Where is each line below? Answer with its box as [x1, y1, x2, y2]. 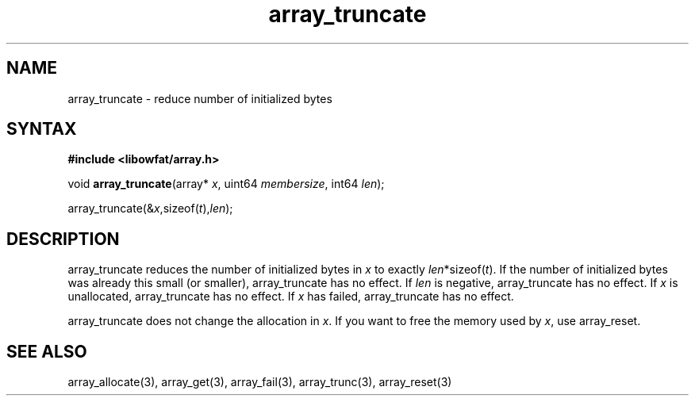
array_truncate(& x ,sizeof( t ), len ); [67, 201, 233, 216]
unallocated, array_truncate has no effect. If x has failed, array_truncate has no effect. [67, 289, 514, 304]
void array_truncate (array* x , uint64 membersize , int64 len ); [67, 177, 385, 191]
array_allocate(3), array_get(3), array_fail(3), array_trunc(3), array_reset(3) [67, 375, 452, 389]
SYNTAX [6, 119, 77, 140]
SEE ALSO [6, 341, 87, 362]
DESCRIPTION [6, 228, 120, 249]
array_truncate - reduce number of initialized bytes [67, 91, 332, 105]
